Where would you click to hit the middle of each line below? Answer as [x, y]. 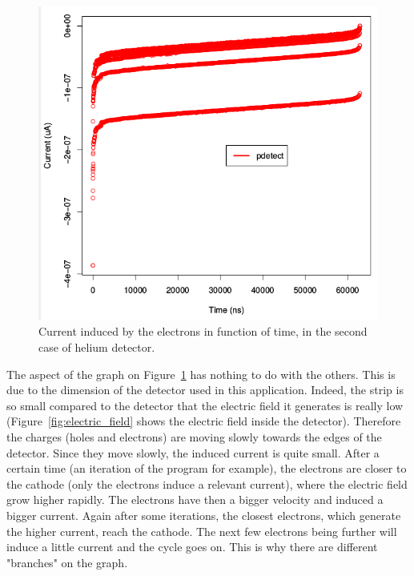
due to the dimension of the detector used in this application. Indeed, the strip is [205, 390]
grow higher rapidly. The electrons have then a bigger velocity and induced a [195, 499]
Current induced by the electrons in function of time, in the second [203, 331]
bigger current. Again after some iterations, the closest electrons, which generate [204, 515]
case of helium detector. [97, 346]
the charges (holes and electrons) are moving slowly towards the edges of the [194, 436]
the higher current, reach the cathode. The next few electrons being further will [202, 531]
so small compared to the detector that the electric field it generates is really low [205, 405]
